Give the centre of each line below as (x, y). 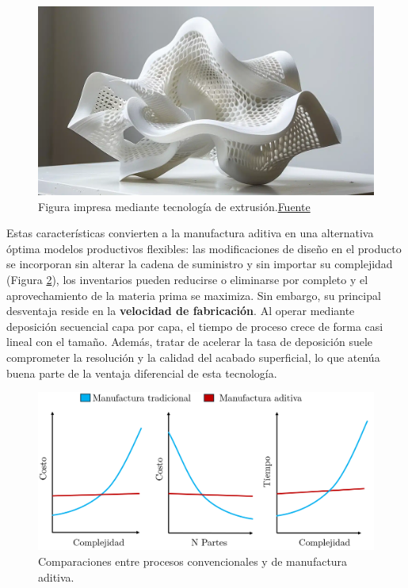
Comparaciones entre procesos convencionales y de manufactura (193, 561)
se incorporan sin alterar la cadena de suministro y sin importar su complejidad (200, 264)
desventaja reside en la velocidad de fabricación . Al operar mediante (181, 311)
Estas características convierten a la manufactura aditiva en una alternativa (190, 233)
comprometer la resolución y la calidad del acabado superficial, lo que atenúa (193, 357)
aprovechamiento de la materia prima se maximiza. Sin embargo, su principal (194, 295)
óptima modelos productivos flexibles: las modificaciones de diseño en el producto (204, 248)
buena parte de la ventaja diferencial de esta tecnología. (142, 373)
